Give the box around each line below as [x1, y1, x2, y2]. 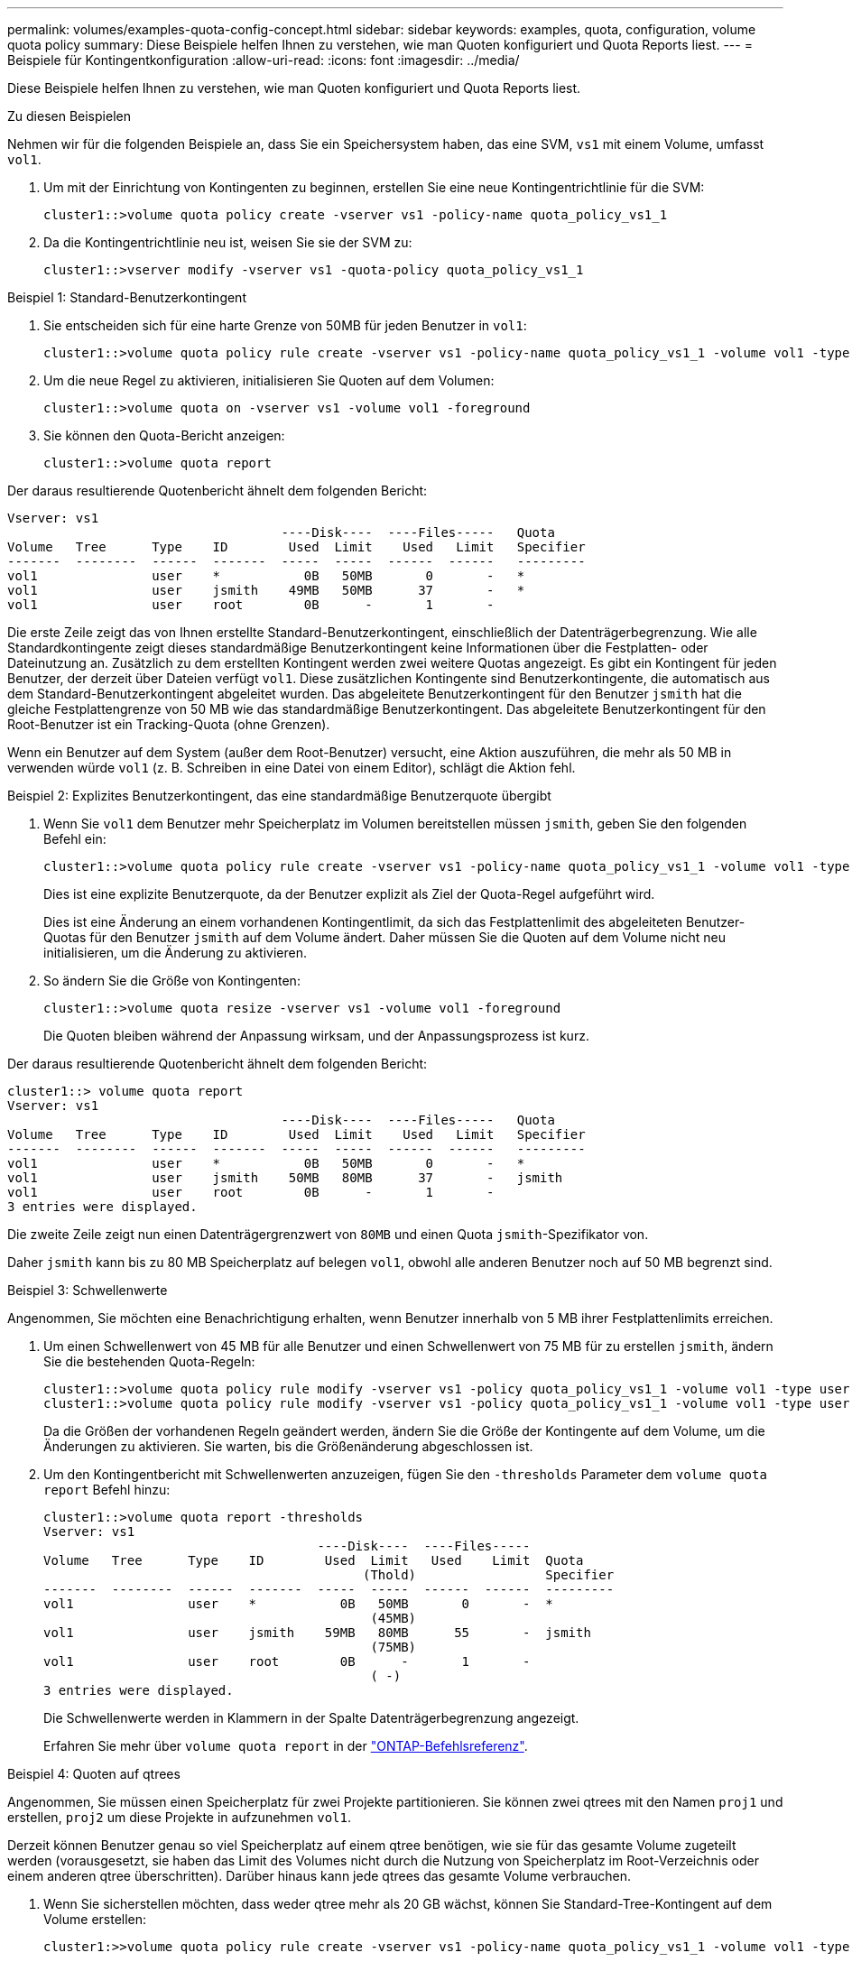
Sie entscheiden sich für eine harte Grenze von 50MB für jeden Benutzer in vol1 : [43, 318, 527, 333]
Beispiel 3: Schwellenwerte [7, 1282, 168, 1298]
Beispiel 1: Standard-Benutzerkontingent [7, 290, 246, 305]
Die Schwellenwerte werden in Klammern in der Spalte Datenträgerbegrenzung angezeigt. [43, 1710, 579, 1726]
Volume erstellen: [43, 1911, 147, 1927]
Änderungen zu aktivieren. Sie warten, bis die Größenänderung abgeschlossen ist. [43, 1439, 533, 1454]
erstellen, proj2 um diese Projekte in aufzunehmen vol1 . [7, 1809, 352, 1825]
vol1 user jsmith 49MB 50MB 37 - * [7, 583, 525, 597]
